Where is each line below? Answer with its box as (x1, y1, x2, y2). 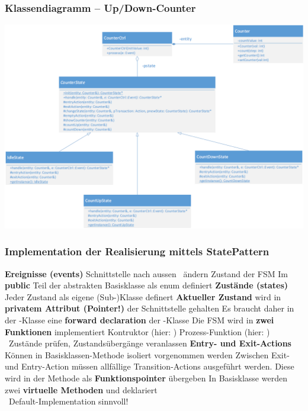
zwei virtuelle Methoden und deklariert (5, 383, 158, 396)
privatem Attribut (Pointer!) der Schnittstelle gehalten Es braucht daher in (5, 302, 294, 314)
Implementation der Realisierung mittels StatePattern (5, 244, 269, 259)
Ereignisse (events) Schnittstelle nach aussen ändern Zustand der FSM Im (5, 267, 288, 280)
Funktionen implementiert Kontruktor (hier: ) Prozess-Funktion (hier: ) (5, 325, 270, 338)
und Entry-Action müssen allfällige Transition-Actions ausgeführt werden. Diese (5, 360, 294, 373)
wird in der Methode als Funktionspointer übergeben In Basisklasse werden (5, 371, 287, 384)
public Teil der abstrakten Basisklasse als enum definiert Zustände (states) (5, 279, 288, 291)
